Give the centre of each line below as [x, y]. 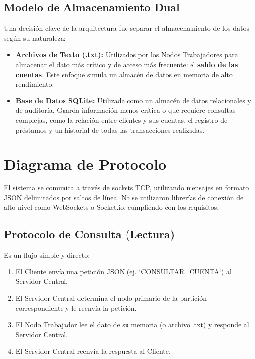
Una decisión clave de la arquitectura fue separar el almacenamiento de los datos [127, 28]
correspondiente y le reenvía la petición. [76, 308]
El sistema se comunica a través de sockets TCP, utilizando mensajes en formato [127, 188]
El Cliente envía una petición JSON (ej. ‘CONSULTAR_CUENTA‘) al [124, 271]
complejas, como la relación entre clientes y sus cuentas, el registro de [122, 120]
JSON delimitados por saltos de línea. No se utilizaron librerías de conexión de [124, 197]
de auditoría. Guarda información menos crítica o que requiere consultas [126, 110]
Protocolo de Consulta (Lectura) [90, 234]
